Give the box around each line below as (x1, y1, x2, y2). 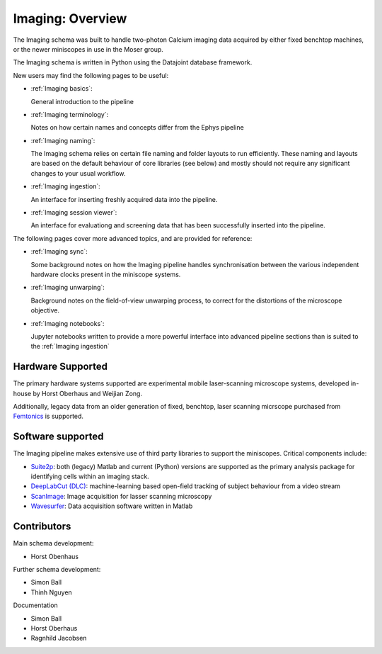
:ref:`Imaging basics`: (30, 84, 93, 93)
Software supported (13, 431, 104, 443)
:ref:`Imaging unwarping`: (30, 283, 105, 292)
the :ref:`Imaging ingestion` (30, 342, 110, 351)
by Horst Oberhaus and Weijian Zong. (33, 389, 143, 398)
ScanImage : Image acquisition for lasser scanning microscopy (30, 492, 212, 500)
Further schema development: (13, 565, 101, 573)
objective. (30, 306, 60, 315)
